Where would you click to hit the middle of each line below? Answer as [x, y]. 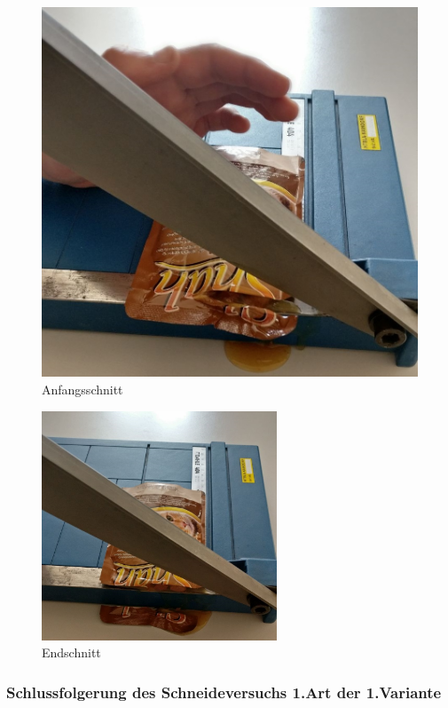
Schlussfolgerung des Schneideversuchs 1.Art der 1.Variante [224, 692]
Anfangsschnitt [83, 390]
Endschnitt [71, 652]
